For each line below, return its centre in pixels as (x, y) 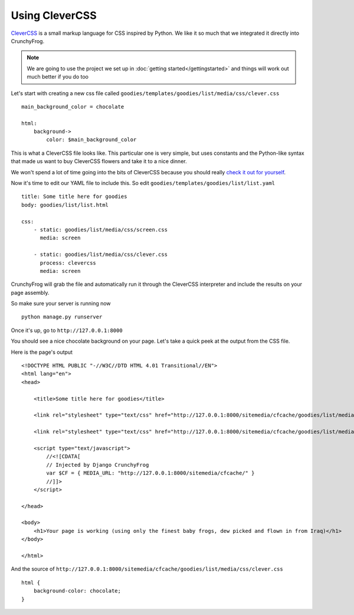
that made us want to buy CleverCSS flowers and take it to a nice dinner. (99, 161)
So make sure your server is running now (61, 304)
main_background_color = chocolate (73, 107)
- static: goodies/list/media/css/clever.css (101, 255)
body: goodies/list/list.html (65, 205)
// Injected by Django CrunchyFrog (98, 465)
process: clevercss (68, 263)
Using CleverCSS (54, 15)
